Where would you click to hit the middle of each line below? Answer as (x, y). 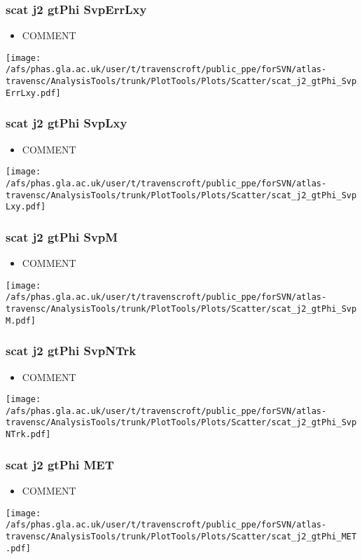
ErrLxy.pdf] (33, 93)
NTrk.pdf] (28, 435)
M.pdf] (21, 320)
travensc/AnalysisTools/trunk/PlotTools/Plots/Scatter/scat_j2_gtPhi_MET (181, 536)
